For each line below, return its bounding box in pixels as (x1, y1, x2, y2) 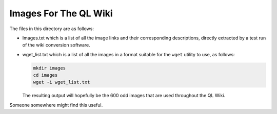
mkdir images (33, 65, 66, 71)
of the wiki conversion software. (22, 42, 91, 48)
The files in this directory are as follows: (9, 26, 94, 32)
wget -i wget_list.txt (33, 79, 90, 85)
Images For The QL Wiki (9, 8, 113, 19)
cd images (33, 72, 58, 78)
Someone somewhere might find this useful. (9, 102, 103, 108)
